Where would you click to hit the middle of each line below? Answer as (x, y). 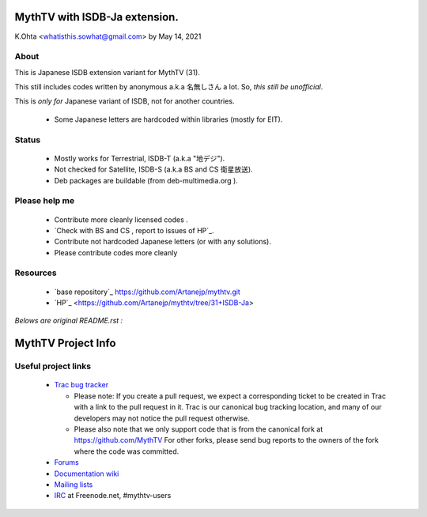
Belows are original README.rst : (69, 321)
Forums (66, 462)
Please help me (45, 201)
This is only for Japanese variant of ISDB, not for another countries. (125, 101)
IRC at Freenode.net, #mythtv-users (113, 496)
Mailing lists (74, 484)
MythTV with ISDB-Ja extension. (97, 17)
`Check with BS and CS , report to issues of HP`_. (134, 230)
